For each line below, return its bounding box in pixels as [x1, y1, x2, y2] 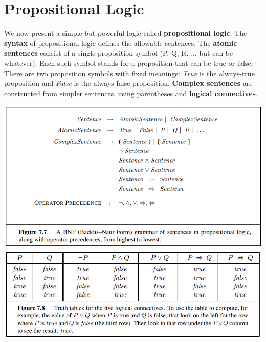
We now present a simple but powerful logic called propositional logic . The [4, 28, 247, 38]
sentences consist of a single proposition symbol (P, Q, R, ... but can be [4, 48, 233, 58]
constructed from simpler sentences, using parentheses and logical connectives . [4, 87, 258, 98]
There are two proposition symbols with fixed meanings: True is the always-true [4, 67, 255, 78]
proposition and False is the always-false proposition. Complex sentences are [4, 78, 253, 88]
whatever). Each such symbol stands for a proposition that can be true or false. [4, 57, 253, 68]
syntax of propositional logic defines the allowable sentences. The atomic [4, 37, 237, 48]
